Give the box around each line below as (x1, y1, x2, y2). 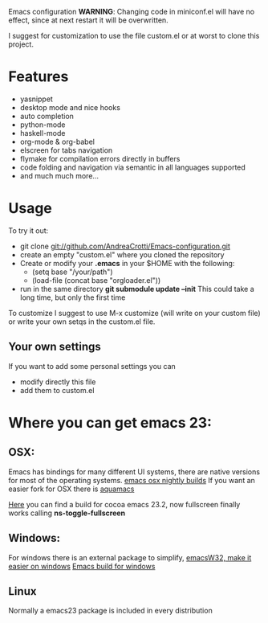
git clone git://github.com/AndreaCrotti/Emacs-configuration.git (19, 241, 230, 251)
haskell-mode (19, 128, 66, 137)
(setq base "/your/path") (31, 267, 113, 277)
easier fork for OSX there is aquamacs (8, 484, 135, 494)
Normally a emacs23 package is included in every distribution (8, 606, 213, 616)
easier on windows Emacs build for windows (8, 561, 156, 571)
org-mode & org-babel (19, 137, 95, 146)
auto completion (19, 111, 75, 121)
